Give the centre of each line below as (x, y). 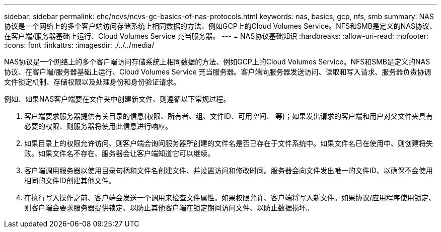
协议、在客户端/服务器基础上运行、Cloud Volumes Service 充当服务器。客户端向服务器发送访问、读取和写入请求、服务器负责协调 (218, 72)
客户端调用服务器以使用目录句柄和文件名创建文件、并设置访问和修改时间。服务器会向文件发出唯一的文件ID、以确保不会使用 (229, 170)
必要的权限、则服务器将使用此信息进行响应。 (98, 126)
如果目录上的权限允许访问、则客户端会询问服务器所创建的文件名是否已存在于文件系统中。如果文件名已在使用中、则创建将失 (229, 143)
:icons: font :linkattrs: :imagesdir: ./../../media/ (79, 45)
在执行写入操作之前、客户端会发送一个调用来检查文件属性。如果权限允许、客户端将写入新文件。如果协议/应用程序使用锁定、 (230, 198)
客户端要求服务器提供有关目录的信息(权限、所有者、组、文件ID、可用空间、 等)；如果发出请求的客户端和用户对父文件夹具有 (229, 116)
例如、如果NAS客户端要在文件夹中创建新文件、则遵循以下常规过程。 (117, 99)
